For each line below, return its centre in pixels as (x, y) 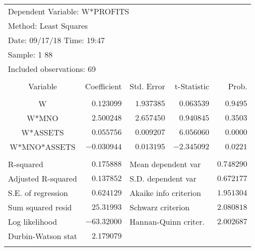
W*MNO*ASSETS (43, 147)
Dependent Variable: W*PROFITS (69, 11)
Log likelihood (32, 221)
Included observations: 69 (52, 69)
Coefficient (103, 86)
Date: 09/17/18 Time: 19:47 (57, 40)
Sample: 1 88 (30, 54)
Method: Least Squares (48, 26)
